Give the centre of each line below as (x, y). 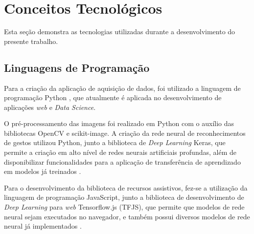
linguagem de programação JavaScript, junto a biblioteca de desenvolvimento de (124, 197)
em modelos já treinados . (43, 171)
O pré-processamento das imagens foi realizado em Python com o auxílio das (119, 123)
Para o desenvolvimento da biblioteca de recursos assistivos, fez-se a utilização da (126, 187)
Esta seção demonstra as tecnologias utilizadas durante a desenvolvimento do (120, 32)
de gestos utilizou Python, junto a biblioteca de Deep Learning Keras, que (115, 142)
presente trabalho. (31, 41)
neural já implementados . (43, 226)
